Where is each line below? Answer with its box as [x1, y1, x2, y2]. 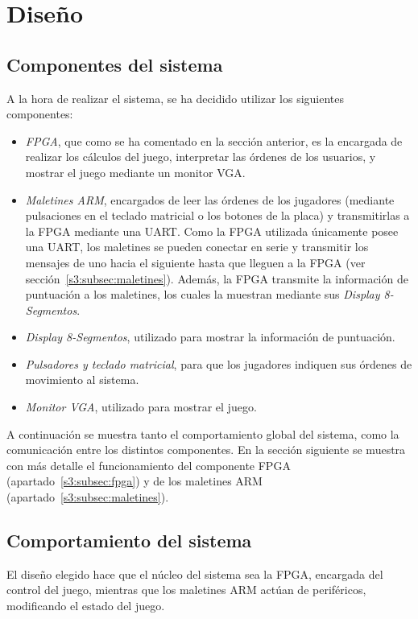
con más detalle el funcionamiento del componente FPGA [6, 456, 291, 473]
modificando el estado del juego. [6, 597, 165, 614]
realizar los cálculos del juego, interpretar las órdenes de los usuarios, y [25, 148, 376, 165]
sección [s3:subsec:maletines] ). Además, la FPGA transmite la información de [25, 270, 408, 287]
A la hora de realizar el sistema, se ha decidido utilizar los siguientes [6, 89, 345, 106]
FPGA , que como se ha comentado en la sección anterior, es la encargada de [25, 132, 403, 149]
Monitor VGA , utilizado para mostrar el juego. [25, 398, 257, 415]
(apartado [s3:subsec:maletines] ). [6, 489, 169, 506]
